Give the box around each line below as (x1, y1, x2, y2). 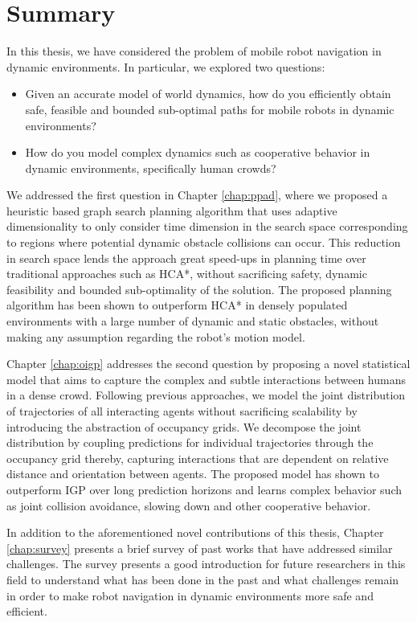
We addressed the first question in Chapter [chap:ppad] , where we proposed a (6, 186, 388, 203)
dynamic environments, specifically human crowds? (25, 159, 276, 176)
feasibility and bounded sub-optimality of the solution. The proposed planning (6, 280, 392, 297)
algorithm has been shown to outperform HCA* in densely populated (6, 297, 348, 313)
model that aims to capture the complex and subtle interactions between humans (6, 370, 406, 387)
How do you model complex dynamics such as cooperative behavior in (25, 144, 370, 161)
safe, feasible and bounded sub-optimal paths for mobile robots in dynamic (25, 100, 395, 117)
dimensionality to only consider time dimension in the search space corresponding (6, 218, 408, 235)
